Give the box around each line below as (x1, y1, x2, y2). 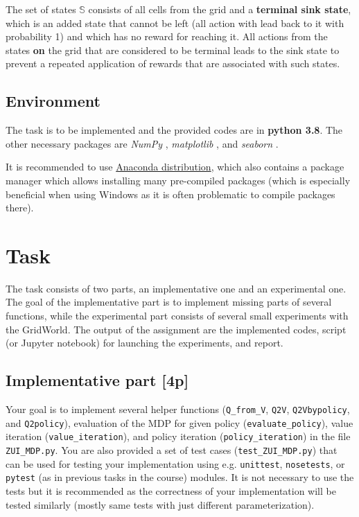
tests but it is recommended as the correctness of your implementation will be (6, 483, 336, 498)
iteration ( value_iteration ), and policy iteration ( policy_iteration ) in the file (6, 429, 351, 444)
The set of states (6, 2, 76, 16)
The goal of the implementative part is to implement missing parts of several (6, 295, 332, 309)
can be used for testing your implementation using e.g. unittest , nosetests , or (6, 456, 345, 471)
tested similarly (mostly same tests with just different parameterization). (6, 497, 315, 511)
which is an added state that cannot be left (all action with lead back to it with (6, 15, 344, 30)
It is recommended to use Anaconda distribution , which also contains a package (6, 159, 344, 174)
